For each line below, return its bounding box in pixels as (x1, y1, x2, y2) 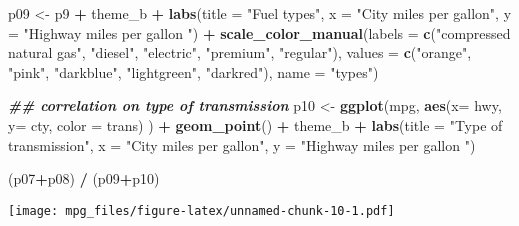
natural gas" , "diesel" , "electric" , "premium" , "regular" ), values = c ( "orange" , (8, 42, 472, 63)
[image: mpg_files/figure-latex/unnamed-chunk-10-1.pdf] (8, 203, 395, 218)
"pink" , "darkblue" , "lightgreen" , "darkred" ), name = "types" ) (8, 61, 379, 82)
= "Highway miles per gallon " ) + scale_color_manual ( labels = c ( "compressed (8, 22, 511, 43)
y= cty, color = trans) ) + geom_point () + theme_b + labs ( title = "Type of (8, 114, 503, 135)
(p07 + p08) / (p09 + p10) (8, 168, 160, 189)
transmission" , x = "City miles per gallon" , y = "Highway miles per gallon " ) (8, 134, 476, 155)
